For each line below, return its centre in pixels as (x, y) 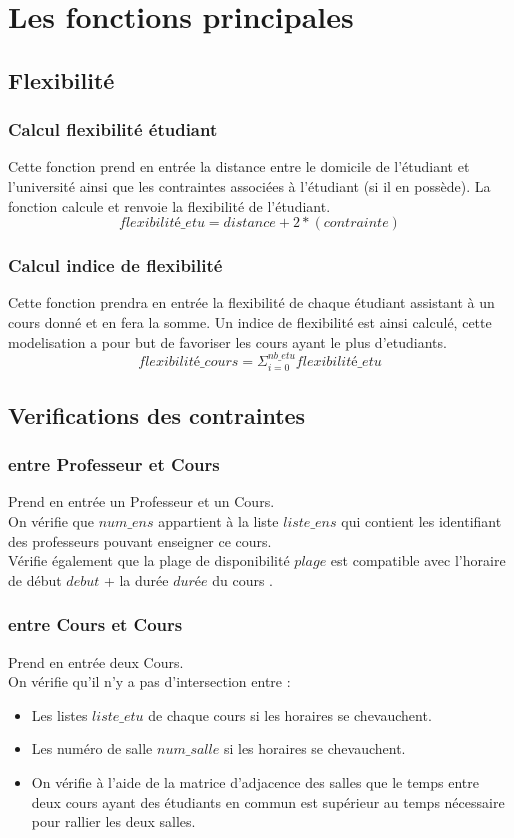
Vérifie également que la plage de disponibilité (149, 560)
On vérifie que (51, 520)
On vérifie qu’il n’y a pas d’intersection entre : (149, 681)
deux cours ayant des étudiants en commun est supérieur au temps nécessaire (268, 801)
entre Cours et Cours (95, 624)
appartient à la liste (218, 520)
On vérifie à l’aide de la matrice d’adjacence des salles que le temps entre (255, 781)
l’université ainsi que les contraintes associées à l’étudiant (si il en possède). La (249, 185)
